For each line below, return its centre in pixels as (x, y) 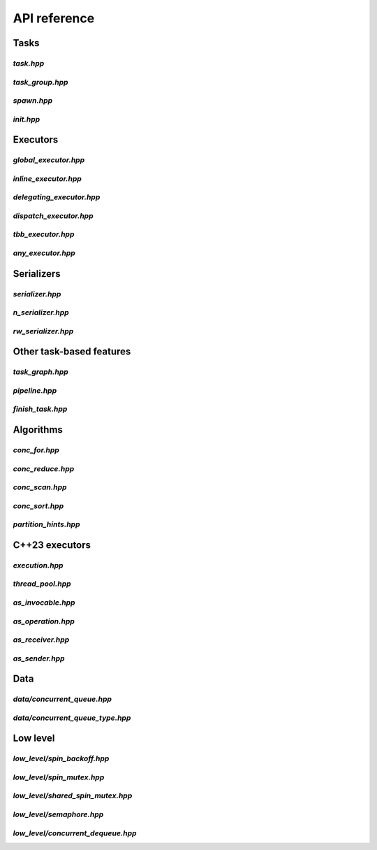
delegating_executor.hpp (57, 197)
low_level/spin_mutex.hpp (59, 777)
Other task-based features (72, 352)
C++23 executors (52, 545)
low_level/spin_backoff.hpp (61, 758)
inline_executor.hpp (47, 178)
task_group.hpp (41, 82)
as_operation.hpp (44, 621)
